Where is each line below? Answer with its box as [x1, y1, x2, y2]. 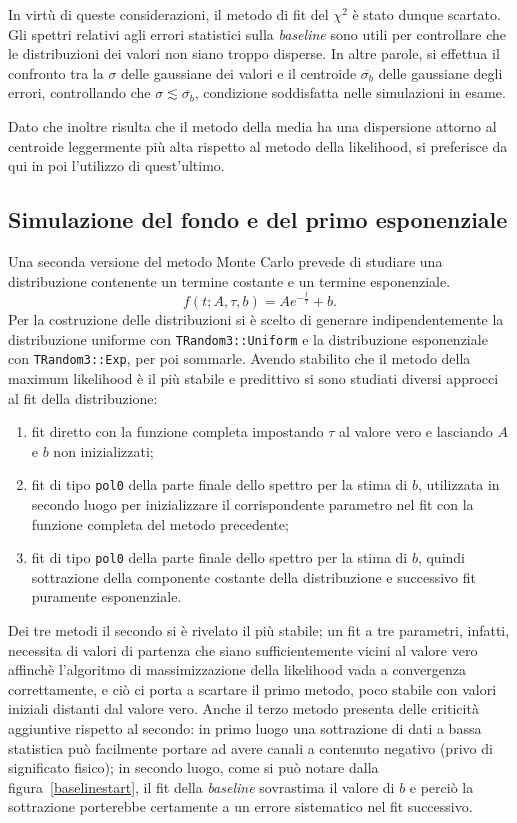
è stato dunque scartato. [352, 4, 501, 24]
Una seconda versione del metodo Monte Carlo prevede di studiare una [8, 250, 443, 271]
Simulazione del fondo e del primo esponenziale [8, 204, 508, 235]
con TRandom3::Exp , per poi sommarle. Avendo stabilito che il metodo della [8, 348, 471, 369]
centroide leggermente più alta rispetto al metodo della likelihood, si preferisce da [8, 135, 508, 156]
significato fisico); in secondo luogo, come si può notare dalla [8, 757, 379, 778]
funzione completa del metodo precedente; [31, 513, 289, 534]
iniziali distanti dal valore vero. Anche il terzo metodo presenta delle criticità [8, 698, 479, 719]
